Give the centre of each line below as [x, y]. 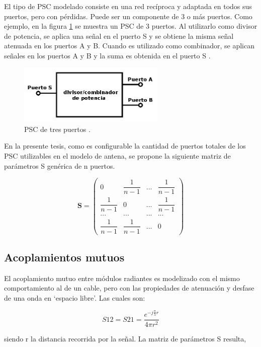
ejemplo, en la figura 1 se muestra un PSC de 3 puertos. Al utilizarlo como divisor [131, 26]
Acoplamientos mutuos [64, 257]
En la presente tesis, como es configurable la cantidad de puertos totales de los [125, 146]
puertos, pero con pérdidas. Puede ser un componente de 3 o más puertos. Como [128, 16]
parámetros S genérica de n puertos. [60, 165]
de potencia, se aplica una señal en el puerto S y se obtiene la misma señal [119, 36]
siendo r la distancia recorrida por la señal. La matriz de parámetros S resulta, [125, 338]
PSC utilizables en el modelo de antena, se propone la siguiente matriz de [117, 156]
